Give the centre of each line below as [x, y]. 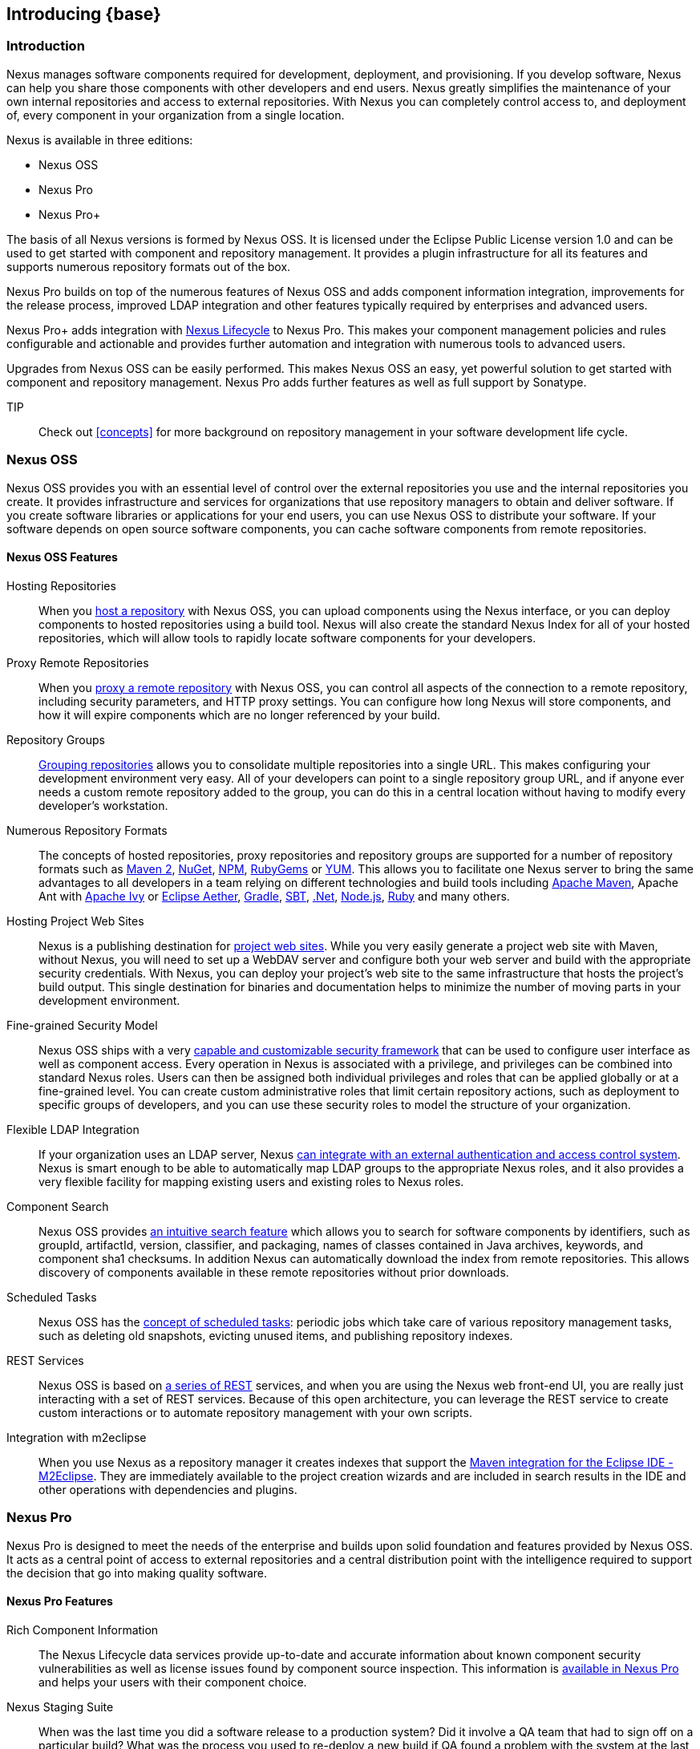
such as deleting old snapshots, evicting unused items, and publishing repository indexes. [276, 1335]
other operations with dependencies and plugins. [168, 1489]
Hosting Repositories [61, 585]
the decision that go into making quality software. [137, 1573]
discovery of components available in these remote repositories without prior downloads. [274, 1272]
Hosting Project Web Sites [75, 921]
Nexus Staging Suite [60, 1706]
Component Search [58, 1206]
